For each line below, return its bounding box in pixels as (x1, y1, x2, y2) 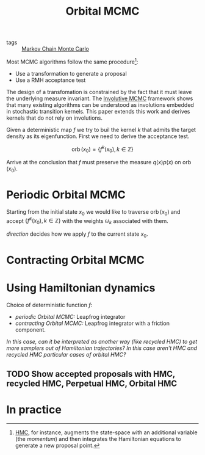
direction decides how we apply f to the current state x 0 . (6, 230, 148, 239)
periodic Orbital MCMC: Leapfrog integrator (15, 313, 126, 321)
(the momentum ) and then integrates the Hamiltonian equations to (15, 435, 181, 442)
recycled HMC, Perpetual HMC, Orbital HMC (6, 378, 178, 388)
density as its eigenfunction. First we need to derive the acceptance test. (6, 133, 190, 140)
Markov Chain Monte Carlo (21, 45, 90, 53)
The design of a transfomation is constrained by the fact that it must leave (6, 88, 192, 95)
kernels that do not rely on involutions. (6, 114, 103, 122)
